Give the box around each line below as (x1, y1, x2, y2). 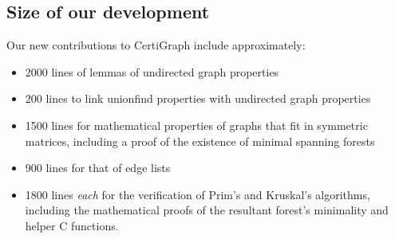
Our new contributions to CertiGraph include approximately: (6, 37, 306, 53)
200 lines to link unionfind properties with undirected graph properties (25, 90, 371, 107)
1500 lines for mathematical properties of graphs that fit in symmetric (25, 116, 368, 133)
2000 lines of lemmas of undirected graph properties (25, 63, 279, 80)
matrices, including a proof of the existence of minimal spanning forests (25, 132, 375, 149)
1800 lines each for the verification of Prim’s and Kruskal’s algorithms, (25, 186, 370, 202)
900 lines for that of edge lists (25, 159, 171, 176)
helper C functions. (25, 217, 119, 233)
